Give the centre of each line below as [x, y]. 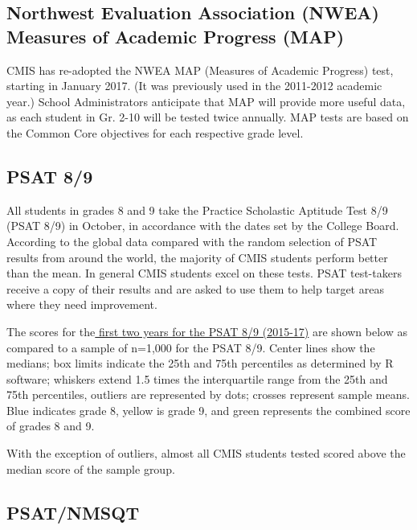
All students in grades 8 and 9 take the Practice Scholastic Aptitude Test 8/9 [197, 210]
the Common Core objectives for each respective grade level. [155, 132]
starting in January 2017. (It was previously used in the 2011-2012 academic [194, 86]
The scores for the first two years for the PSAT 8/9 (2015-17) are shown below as [207, 331]
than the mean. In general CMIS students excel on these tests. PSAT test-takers [204, 273]
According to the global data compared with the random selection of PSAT [192, 241]
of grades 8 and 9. [51, 426]
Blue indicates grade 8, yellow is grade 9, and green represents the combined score [208, 410]
